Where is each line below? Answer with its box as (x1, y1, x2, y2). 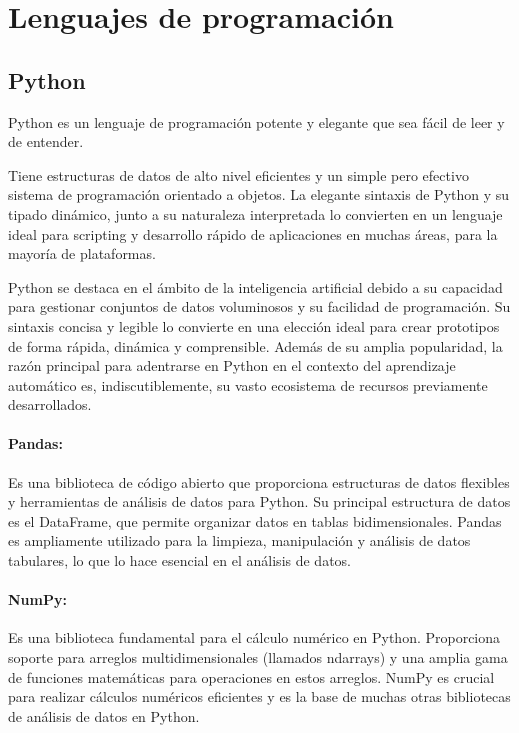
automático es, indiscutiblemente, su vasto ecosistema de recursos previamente (8, 374, 488, 395)
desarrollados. (8, 394, 92, 415)
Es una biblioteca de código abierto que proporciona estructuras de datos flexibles (8, 471, 510, 492)
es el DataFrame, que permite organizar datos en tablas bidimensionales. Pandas (8, 510, 502, 531)
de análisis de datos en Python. (8, 705, 200, 726)
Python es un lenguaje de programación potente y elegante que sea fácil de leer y (8, 111, 505, 132)
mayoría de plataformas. (8, 243, 156, 264)
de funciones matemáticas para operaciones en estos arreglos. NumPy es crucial (8, 666, 495, 687)
